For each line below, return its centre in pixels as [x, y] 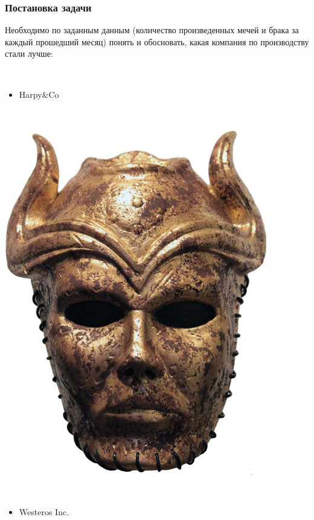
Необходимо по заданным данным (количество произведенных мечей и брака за [152, 30]
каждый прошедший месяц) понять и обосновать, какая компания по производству [157, 41]
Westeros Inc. [44, 511]
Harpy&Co [39, 94]
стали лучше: [29, 53]
